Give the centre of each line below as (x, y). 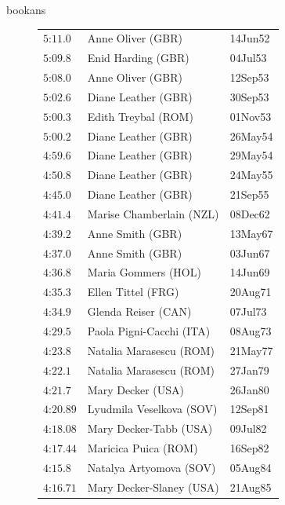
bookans (26, 9)
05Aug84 (251, 467)
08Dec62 (250, 213)
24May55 (251, 175)
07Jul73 (248, 311)
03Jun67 (250, 252)
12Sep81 (249, 409)
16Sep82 (249, 448)
